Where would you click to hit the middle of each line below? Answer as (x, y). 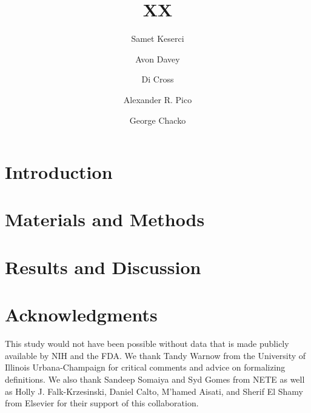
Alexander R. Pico (158, 99)
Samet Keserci (158, 39)
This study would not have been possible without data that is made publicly (147, 344)
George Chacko (158, 120)
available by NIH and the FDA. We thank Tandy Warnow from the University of (155, 355)
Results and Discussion (103, 267)
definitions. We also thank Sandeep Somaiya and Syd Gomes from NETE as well (155, 379)
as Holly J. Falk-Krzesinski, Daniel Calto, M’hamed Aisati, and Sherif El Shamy (154, 391)
